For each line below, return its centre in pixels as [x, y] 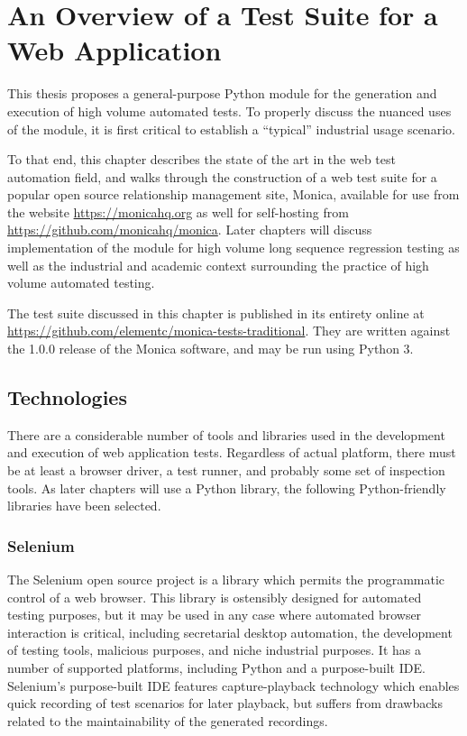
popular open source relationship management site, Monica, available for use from [233, 194]
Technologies [67, 397]
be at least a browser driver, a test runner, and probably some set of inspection [226, 470]
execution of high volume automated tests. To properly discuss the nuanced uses [229, 110]
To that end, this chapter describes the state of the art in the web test [201, 159]
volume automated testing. [81, 283]
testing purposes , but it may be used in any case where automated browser [215, 615]
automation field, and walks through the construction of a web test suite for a [222, 176]
